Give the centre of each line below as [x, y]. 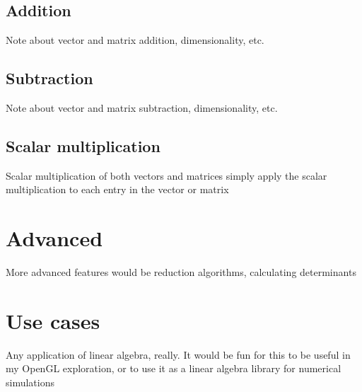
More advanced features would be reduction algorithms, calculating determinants [181, 272]
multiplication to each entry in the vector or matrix [117, 189]
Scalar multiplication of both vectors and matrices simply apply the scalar [167, 175]
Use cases [53, 320]
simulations [30, 382]
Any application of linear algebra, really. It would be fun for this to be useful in [178, 354]
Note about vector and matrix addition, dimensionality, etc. [135, 40]
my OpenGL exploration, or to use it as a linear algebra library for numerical [174, 368]
